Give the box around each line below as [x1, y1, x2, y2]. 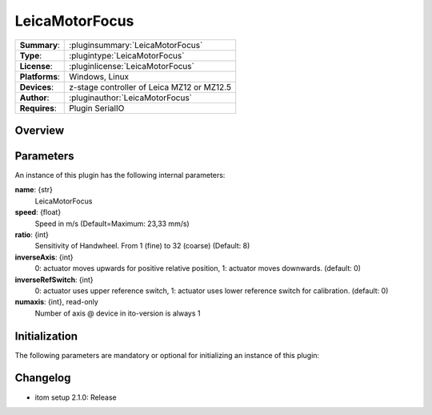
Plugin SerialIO [69, 103, 125, 114]
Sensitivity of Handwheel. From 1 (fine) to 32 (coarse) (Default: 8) [34, 241, 250, 251]
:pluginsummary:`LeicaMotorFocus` [69, 39, 203, 50]
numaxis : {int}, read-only [14, 297, 99, 307]
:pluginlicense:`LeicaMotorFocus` [69, 60, 195, 71]
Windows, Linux [69, 71, 130, 82]
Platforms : [19, 71, 60, 82]
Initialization [14, 329, 78, 343]
